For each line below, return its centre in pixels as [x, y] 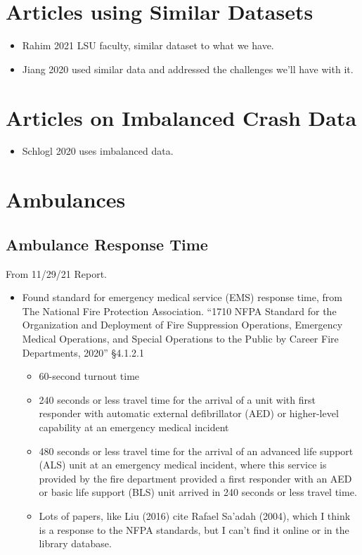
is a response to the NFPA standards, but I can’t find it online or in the [194, 529]
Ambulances [66, 199]
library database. [75, 543]
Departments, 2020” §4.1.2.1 [83, 352]
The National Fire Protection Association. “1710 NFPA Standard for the [179, 311]
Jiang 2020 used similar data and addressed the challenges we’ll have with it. [188, 69]
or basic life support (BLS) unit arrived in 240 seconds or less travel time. [198, 492]
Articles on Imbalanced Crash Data [181, 117]
